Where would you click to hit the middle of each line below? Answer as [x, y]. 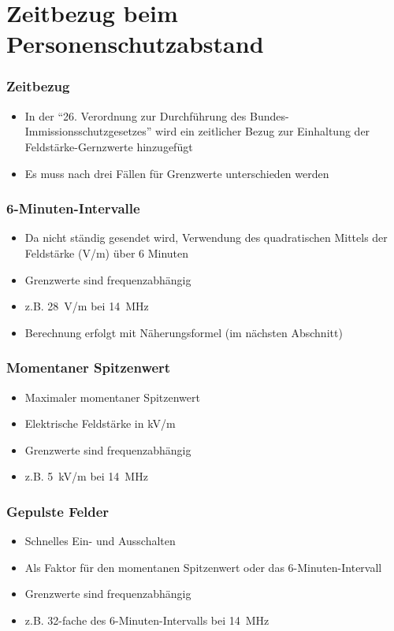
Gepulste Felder [58, 511]
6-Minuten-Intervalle [73, 208]
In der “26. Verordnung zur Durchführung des [136, 115]
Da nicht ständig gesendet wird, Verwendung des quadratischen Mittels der [206, 238]
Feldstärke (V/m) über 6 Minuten [107, 252]
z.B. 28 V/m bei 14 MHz [87, 306]
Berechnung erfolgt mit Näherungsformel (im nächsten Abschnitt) [184, 332]
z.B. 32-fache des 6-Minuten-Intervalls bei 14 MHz [147, 620]
